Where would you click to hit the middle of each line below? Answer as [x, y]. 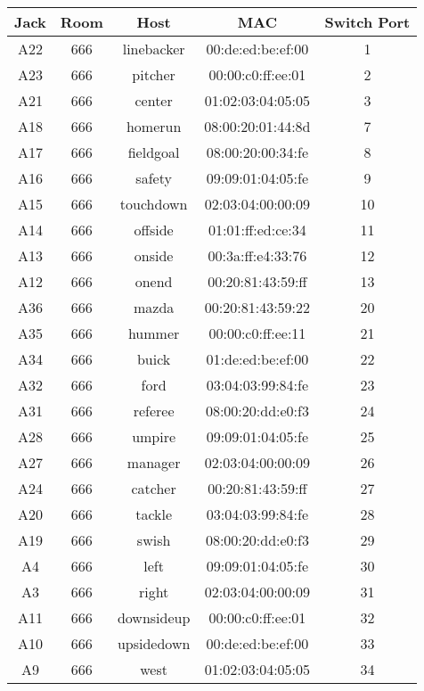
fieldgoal [154, 152]
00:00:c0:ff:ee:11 [257, 333]
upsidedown [154, 643]
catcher [154, 488]
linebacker [154, 49]
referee [154, 411]
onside [154, 255]
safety [154, 178]
